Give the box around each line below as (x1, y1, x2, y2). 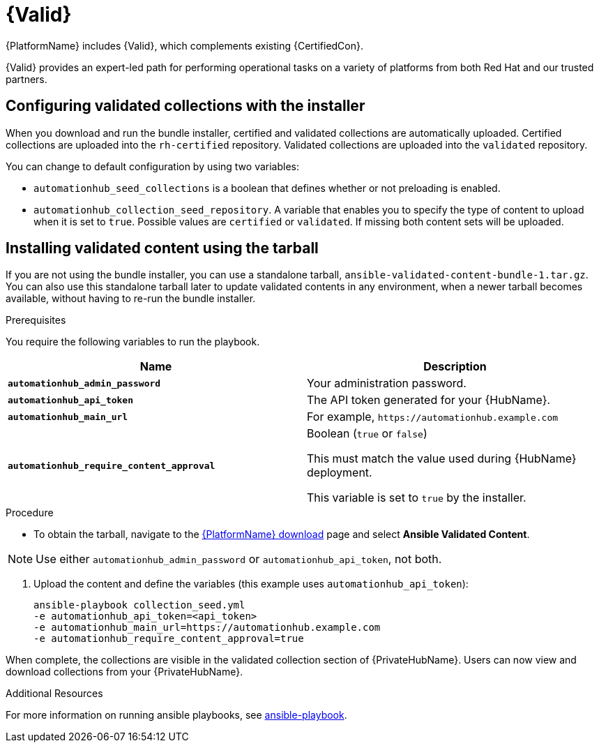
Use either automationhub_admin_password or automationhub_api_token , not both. (36, 552, 442, 567)
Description (423, 359, 487, 374)
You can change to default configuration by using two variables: (6, 160, 300, 172)
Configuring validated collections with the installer (6, 97, 365, 115)
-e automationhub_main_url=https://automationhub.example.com (33, 622, 381, 634)
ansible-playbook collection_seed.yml (33, 599, 245, 611)
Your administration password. (307, 376, 467, 391)
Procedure (6, 507, 54, 519)
